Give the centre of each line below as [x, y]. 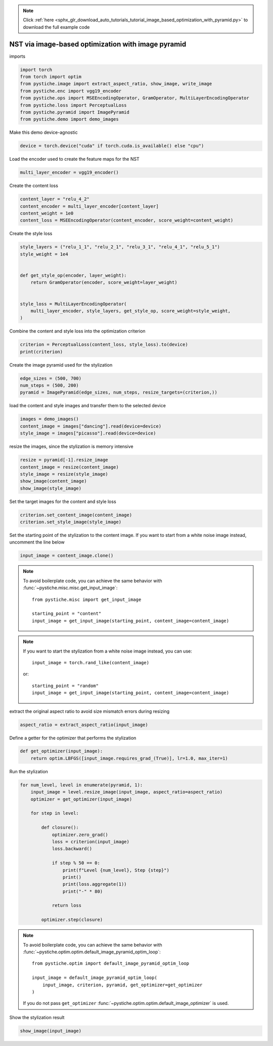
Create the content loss [34, 186]
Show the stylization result [37, 1017]
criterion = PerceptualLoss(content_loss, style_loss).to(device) [104, 345]
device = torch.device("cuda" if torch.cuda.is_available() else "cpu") [112, 146]
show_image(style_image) [51, 488]
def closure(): [60, 827]
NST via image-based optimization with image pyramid [98, 44]
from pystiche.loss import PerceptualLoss [73, 105]
